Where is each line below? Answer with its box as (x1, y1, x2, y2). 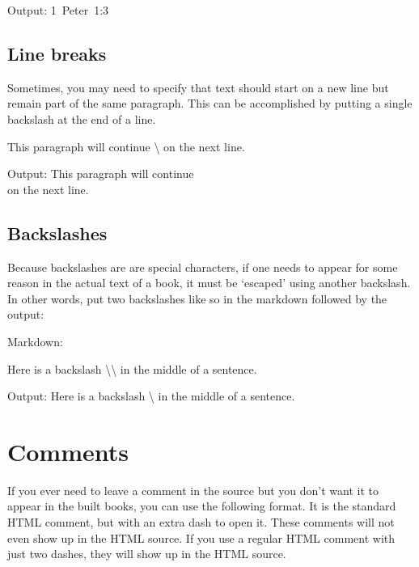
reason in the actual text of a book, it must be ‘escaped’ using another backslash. (7, 274, 411, 291)
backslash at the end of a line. (7, 110, 156, 127)
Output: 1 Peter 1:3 (7, 2, 109, 18)
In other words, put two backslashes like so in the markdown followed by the (7, 290, 387, 307)
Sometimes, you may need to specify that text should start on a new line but (7, 78, 389, 95)
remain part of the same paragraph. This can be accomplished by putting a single (7, 95, 413, 112)
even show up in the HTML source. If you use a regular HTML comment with (7, 529, 396, 546)
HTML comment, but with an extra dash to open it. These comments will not (7, 514, 395, 531)
